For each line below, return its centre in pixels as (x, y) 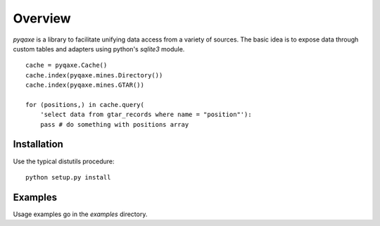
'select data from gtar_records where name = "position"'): (146, 115)
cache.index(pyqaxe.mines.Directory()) (94, 75)
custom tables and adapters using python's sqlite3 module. (99, 49)
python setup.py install (68, 177)
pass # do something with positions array (114, 124)
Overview (42, 18)
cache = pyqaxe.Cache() (66, 65)
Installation (38, 144)
